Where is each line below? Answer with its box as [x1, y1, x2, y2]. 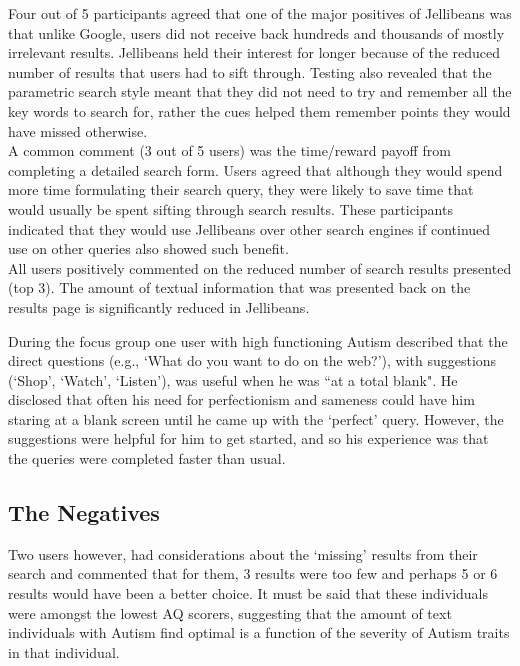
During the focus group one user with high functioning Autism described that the [8, 330, 508, 351]
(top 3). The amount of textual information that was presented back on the [8, 277, 471, 298]
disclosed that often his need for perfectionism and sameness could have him [8, 389, 475, 410]
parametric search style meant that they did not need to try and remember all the [8, 81, 512, 102]
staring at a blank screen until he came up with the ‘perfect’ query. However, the [8, 408, 504, 429]
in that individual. [8, 641, 120, 662]
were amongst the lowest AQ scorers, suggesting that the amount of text [8, 602, 452, 623]
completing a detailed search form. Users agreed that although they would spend [8, 159, 503, 180]
